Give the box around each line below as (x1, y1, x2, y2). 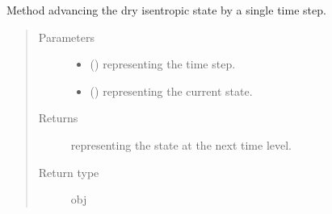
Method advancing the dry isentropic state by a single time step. (6, 2, 326, 18)
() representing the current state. (90, 82, 253, 99)
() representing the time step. (90, 56, 236, 72)
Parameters (38, 28, 95, 45)
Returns (38, 109, 78, 126)
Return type (38, 163, 99, 180)
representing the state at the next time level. (70, 136, 292, 153)
